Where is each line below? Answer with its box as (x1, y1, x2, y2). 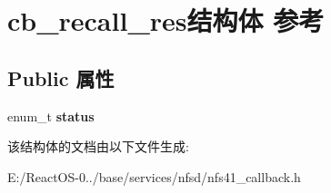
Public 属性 (7, 63, 115, 92)
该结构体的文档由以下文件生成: (7, 137, 189, 156)
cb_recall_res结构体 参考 (7, 2, 325, 39)
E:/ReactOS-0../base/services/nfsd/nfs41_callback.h (7, 167, 301, 186)
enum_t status (7, 106, 95, 125)
